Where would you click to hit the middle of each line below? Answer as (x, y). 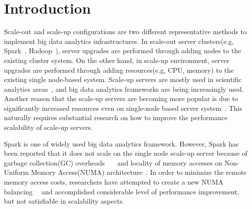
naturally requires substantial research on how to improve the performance (116, 117)
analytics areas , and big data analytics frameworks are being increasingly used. (124, 89)
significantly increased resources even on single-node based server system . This (123, 108)
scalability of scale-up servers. (48, 127)
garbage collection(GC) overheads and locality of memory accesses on (113, 162)
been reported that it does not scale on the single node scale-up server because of (126, 153)
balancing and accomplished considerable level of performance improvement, (122, 191)
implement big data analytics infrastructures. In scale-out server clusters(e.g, (119, 41)
